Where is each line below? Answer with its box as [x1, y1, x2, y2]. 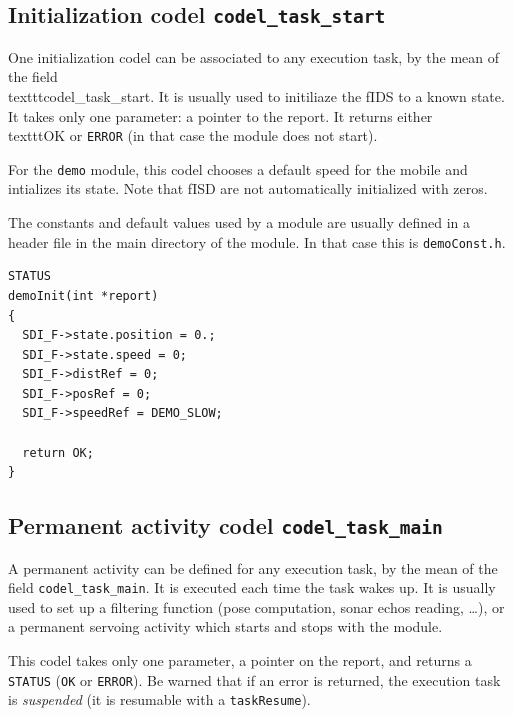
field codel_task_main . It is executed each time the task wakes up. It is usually [8, 577, 496, 598]
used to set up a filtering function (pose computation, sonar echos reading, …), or [8, 596, 505, 617]
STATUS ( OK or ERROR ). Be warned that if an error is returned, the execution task [8, 669, 501, 690]
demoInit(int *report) [8, 288, 159, 303]
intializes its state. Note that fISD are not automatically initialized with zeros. [8, 178, 488, 199]
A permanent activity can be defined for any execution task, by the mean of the [8, 557, 498, 578]
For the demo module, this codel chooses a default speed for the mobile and [8, 158, 468, 179]
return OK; [22, 445, 94, 460]
